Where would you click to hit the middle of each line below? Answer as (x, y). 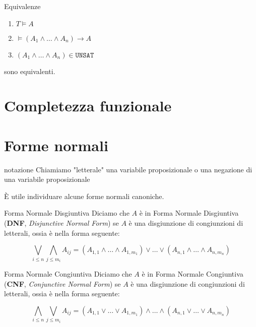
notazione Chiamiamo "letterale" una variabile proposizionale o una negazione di (128, 169)
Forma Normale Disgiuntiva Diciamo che (67, 213)
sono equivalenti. (30, 71)
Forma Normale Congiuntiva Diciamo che (68, 274)
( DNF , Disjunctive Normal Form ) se (61, 223)
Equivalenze (22, 6)
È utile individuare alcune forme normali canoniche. (84, 196)
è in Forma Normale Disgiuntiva (189, 213)
